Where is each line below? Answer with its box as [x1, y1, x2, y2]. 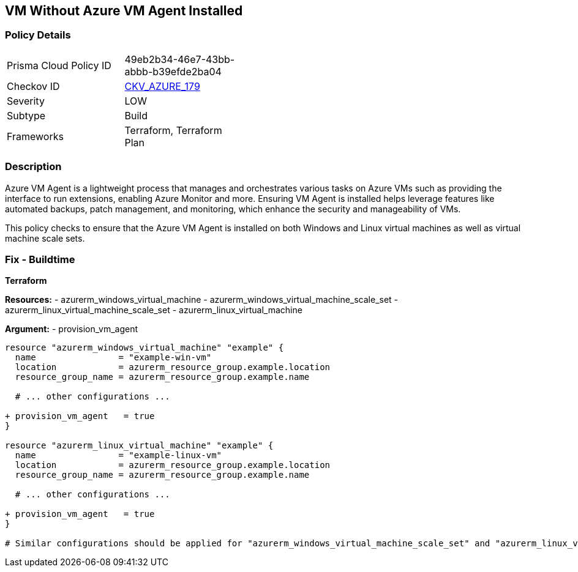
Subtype [7, 109, 46, 122]
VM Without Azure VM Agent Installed [5, 3, 243, 18]
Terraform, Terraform [124, 124, 222, 136]
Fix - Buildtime [5, 253, 75, 266]
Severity [7, 94, 45, 107]
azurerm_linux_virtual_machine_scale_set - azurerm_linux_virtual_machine [5, 305, 302, 316]
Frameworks [7, 130, 64, 143]
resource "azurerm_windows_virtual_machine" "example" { [5, 343, 284, 353]
